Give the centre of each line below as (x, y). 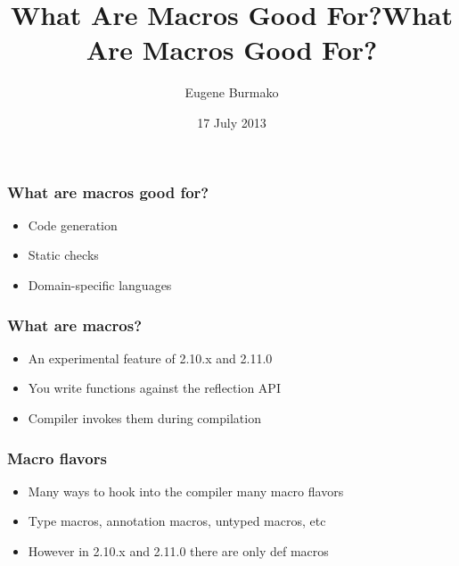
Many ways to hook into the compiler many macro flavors (186, 491)
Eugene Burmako (232, 92)
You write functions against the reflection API (154, 388)
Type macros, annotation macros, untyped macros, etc (177, 521)
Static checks (63, 255)
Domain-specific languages (100, 284)
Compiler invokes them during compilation (144, 417)
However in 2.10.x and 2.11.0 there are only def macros (178, 550)
